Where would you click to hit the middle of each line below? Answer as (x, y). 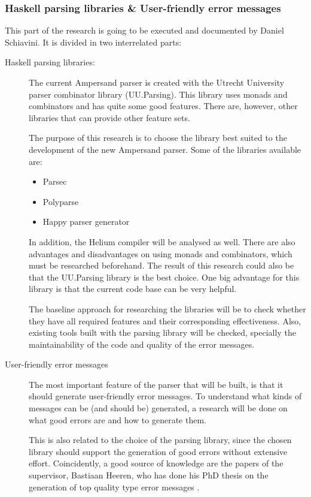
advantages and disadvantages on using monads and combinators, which (161, 253)
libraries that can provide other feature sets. (109, 117)
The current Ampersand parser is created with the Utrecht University (157, 82)
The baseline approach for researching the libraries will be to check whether (167, 308)
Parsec (55, 181)
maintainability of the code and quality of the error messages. (142, 344)
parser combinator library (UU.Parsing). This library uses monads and (158, 94)
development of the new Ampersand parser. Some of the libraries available (165, 149)
